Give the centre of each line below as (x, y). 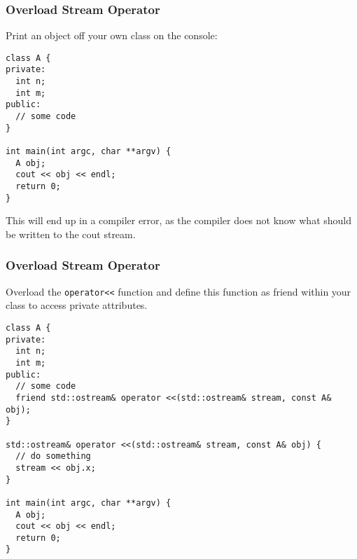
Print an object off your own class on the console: (112, 35)
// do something (53, 456)
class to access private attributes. (77, 305)
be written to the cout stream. (71, 234)
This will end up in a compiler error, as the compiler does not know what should (179, 220)
